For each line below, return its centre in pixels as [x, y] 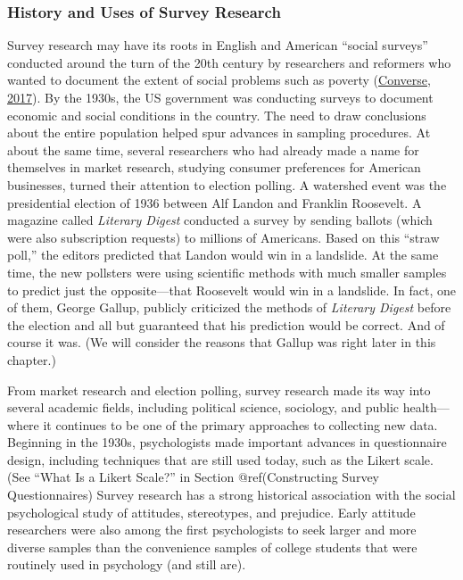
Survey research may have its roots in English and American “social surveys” [218, 45]
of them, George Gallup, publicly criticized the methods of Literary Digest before [229, 307]
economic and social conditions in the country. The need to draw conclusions [217, 115]
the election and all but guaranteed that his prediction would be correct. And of [226, 324]
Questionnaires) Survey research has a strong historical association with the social [231, 495]
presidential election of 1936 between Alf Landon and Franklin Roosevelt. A [215, 202]
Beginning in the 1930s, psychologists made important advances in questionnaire [227, 442]
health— [426, 407]
